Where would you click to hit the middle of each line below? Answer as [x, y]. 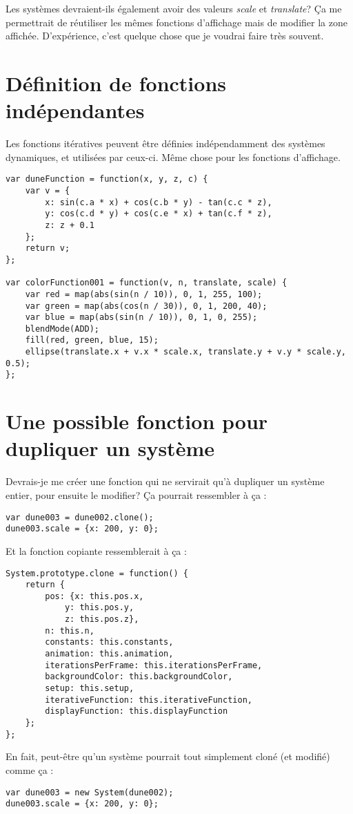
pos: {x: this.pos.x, [94, 596]
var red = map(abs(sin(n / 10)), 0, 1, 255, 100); [144, 294]
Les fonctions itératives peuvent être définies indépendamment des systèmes [165, 143]
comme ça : [30, 769]
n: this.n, [70, 631]
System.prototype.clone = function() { [97, 573]
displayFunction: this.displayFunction [137, 711]
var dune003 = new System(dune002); [90, 792]
